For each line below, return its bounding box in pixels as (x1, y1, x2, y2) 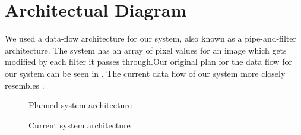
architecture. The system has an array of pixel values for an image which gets (5, 43, 287, 56)
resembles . (5, 79, 45, 91)
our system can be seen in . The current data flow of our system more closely (5, 67, 286, 79)
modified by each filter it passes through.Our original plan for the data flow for (5, 55, 292, 68)
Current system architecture (28, 118, 131, 131)
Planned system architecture (28, 99, 132, 111)
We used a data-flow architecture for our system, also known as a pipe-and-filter (5, 32, 296, 45)
